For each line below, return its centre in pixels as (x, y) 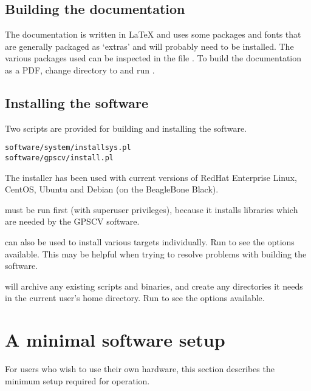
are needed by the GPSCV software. (72, 221)
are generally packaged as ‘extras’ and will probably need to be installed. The (149, 46)
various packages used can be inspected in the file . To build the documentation (153, 58)
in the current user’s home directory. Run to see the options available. (135, 298)
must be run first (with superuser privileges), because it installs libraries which (152, 209)
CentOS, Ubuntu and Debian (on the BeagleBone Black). (112, 189)
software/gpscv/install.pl (59, 158)
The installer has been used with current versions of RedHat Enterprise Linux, (151, 177)
